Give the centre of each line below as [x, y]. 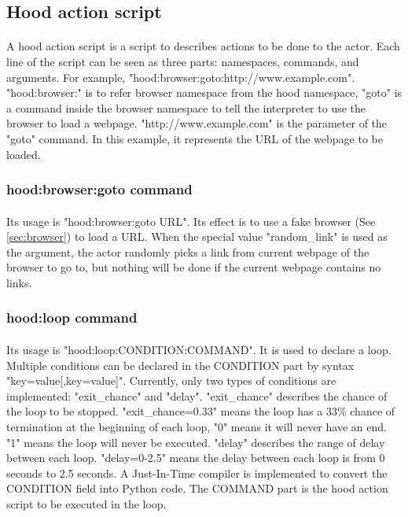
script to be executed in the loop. [86, 503]
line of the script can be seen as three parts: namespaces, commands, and [183, 61]
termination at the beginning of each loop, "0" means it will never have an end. [197, 426]
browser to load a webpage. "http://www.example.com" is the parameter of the [197, 123]
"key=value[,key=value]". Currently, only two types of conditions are [171, 380]
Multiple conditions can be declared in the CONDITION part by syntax [180, 365]
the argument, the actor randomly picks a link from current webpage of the [188, 251]
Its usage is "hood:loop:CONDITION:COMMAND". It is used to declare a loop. [199, 349]
